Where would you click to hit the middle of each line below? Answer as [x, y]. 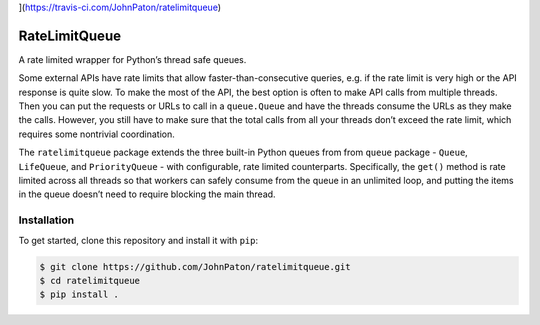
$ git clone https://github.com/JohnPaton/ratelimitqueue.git [195, 266]
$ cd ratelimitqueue [89, 280]
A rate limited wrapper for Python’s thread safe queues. [132, 59]
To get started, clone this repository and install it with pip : [138, 240]
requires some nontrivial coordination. [96, 134]
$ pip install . [79, 294]
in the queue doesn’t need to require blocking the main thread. [147, 194]
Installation [46, 220]
